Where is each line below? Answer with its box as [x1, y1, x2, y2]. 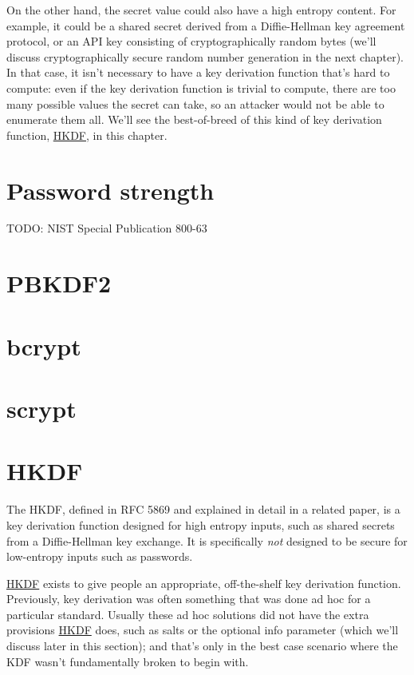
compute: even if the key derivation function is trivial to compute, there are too [6, 79, 396, 96]
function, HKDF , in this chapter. [6, 126, 168, 143]
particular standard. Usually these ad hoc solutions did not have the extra [6, 606, 369, 622]
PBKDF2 [6, 267, 112, 300]
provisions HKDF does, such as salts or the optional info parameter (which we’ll [6, 621, 399, 638]
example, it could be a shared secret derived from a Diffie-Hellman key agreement [6, 17, 405, 34]
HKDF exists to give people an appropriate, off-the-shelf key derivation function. [6, 574, 401, 591]
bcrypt [6, 329, 81, 362]
